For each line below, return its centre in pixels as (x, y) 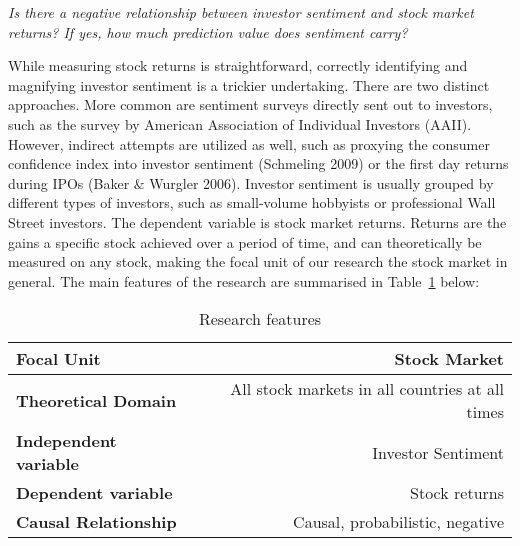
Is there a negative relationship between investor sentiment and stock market (241, 12)
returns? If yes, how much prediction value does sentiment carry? (208, 31)
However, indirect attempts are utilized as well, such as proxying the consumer (249, 143)
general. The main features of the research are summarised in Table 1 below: (244, 280)
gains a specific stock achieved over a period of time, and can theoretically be (245, 241)
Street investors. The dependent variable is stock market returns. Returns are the (257, 221)
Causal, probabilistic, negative (398, 522)
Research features (260, 319)
